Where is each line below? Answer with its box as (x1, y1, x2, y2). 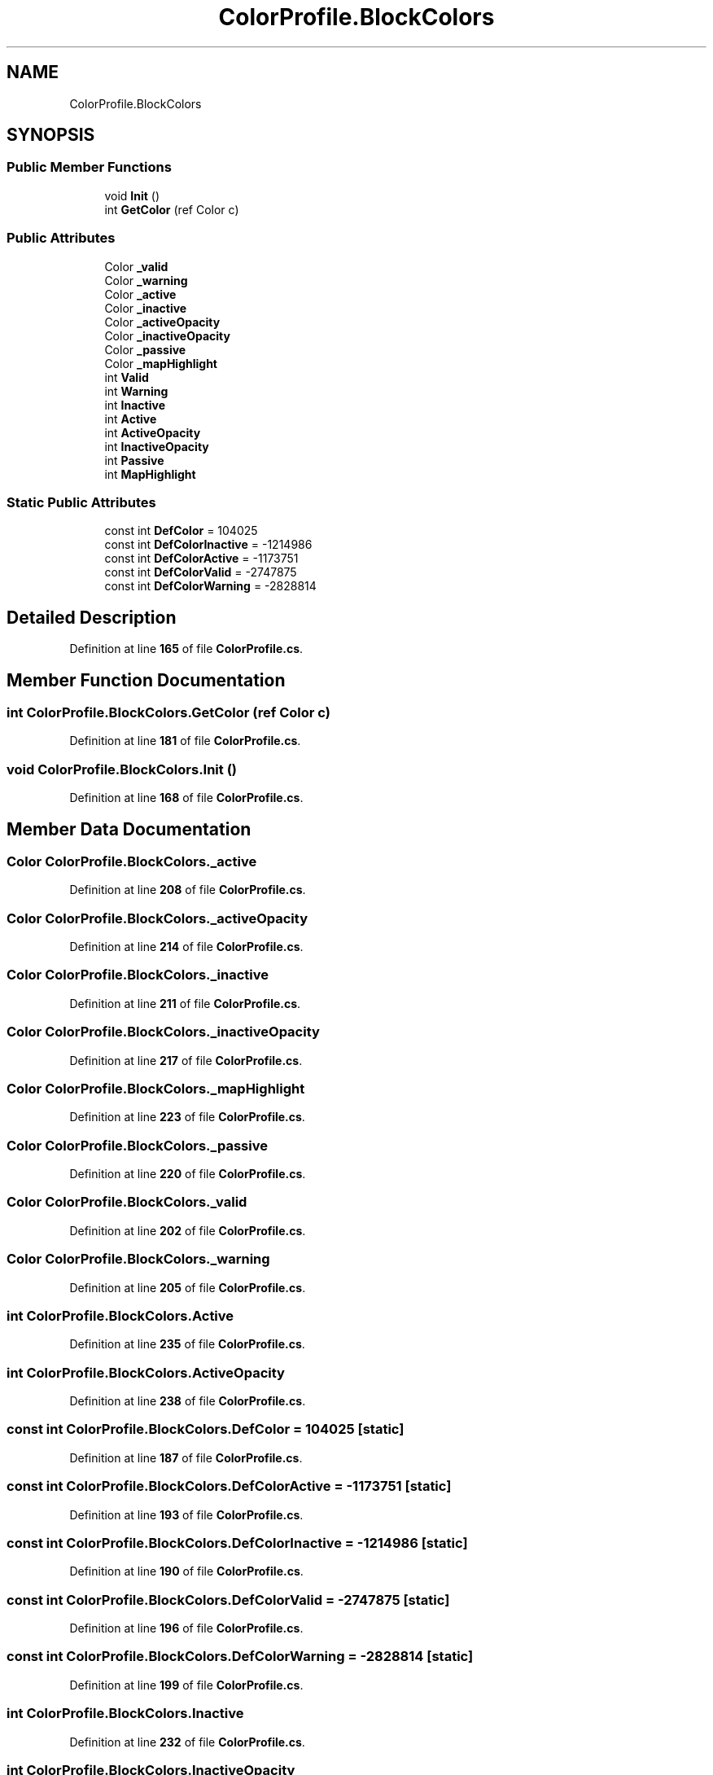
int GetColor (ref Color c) (104, 202, 239, 217)
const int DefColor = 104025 (104, 524, 258, 538)
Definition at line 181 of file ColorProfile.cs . (69, 734, 301, 748)
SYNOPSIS (7, 125, 95, 146)
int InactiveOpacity (104, 439, 209, 454)
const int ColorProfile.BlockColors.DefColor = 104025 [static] (7, 1421, 405, 1438)
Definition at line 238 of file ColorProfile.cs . (69, 1394, 306, 1409)
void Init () (104, 188, 160, 203)
